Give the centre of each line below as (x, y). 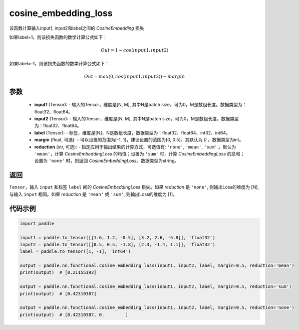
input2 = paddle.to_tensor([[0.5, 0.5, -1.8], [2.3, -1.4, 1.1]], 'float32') (117, 244)
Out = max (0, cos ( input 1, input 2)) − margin (135, 76)
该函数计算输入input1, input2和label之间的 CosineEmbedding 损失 (77, 28)
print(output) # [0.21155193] (58, 273)
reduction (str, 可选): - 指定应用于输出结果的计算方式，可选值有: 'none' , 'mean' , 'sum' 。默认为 (135, 147)
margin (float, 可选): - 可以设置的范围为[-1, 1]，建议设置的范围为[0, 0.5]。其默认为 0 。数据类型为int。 (139, 140)
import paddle (37, 223)
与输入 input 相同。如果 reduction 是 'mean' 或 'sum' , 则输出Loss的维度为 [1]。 (93, 194)
